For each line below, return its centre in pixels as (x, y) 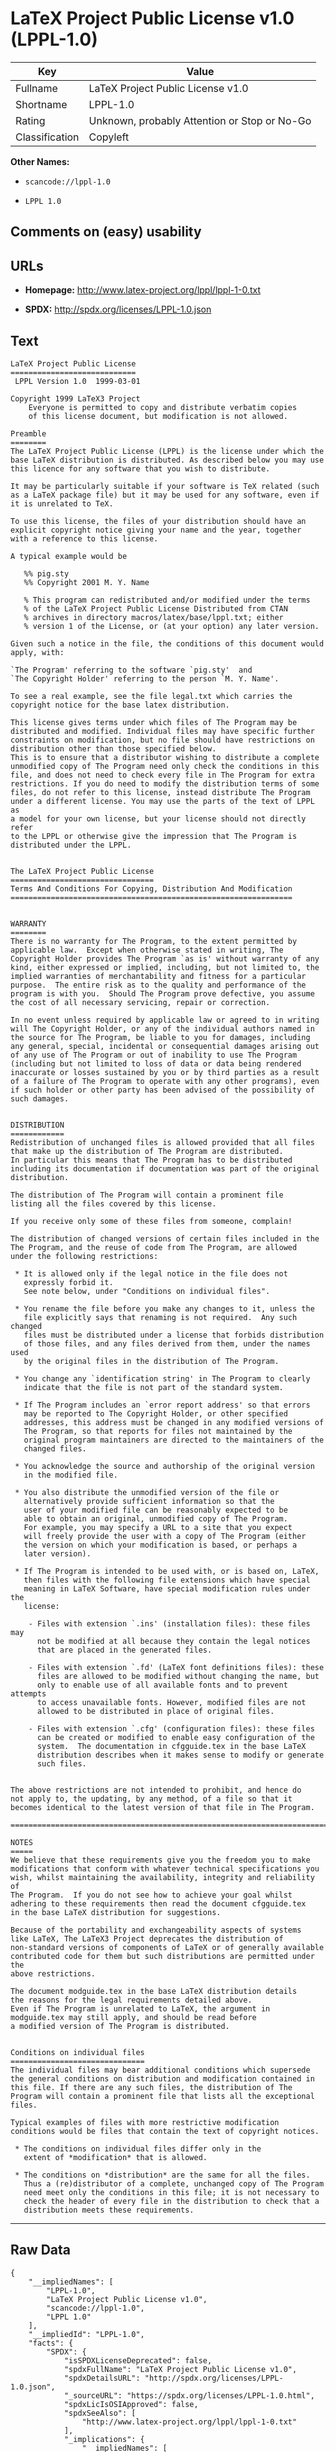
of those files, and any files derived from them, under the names (167, 1343)
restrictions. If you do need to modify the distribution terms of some (165, 783)
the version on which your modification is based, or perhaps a (160, 1545)
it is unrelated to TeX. (62, 503)
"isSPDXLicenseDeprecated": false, (138, 2360)
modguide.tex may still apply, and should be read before (133, 2017)
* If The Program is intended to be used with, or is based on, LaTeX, (167, 1571)
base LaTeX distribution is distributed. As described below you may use (167, 460)
